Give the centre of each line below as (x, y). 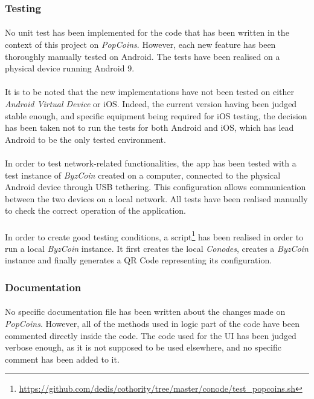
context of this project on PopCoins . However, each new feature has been (140, 45)
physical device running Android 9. (70, 68)
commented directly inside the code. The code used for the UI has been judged (151, 335)
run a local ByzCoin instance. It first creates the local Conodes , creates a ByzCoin (157, 248)
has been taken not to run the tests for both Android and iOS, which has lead (149, 127)
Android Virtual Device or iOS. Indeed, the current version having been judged (151, 104)
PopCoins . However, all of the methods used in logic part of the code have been (152, 323)
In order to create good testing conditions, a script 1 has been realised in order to (154, 236)
